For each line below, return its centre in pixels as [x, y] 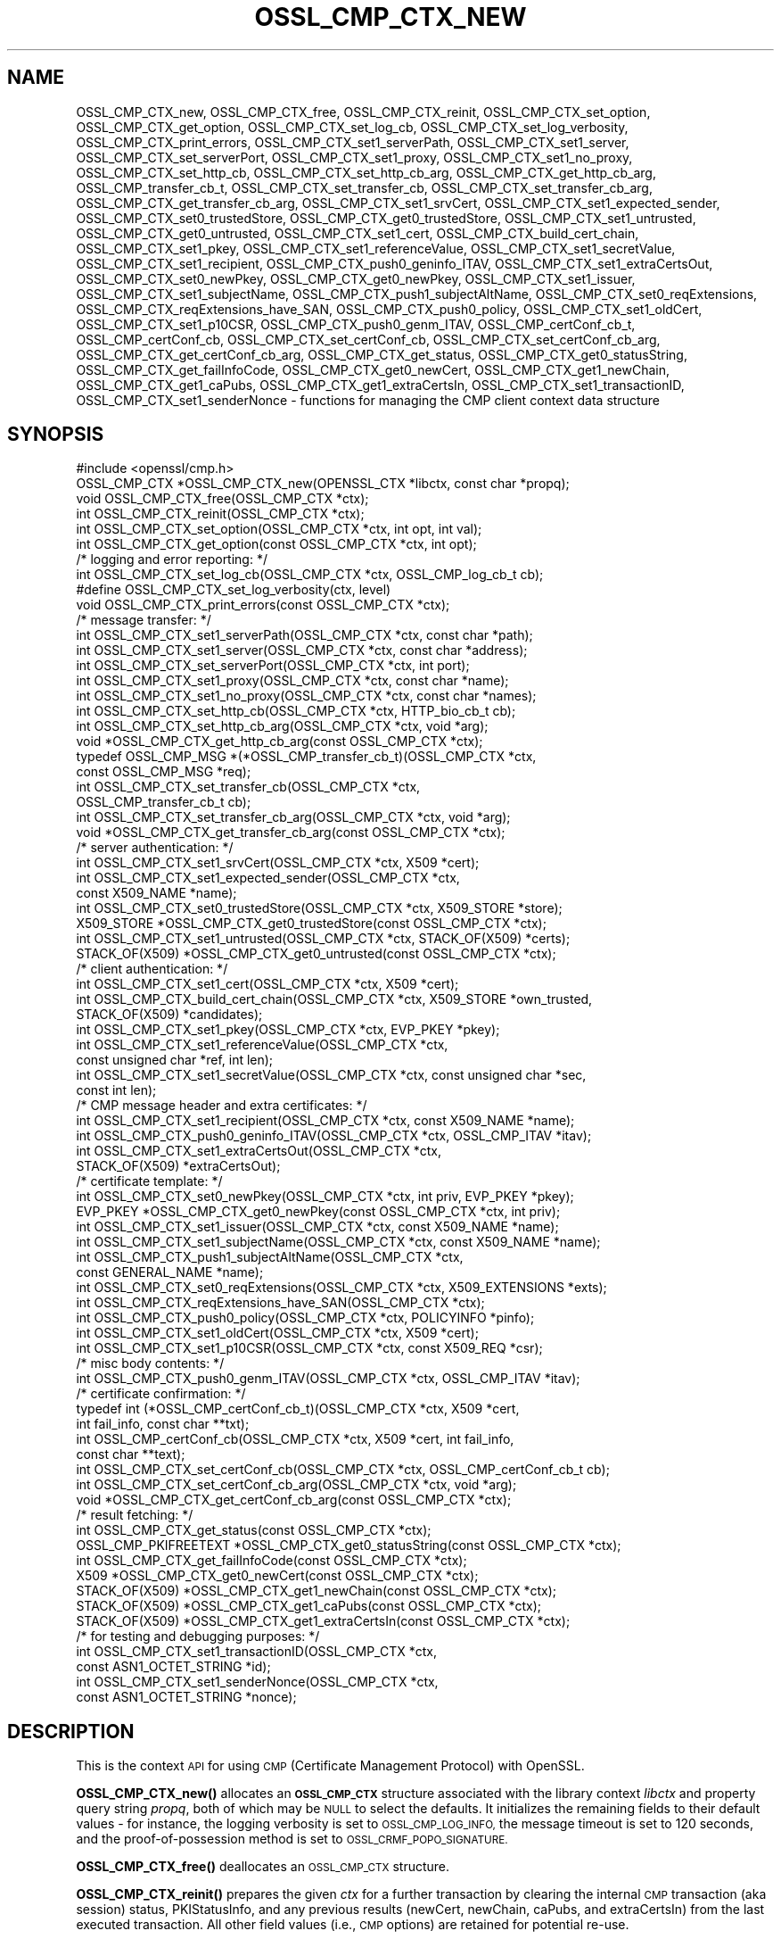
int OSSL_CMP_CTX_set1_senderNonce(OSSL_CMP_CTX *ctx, [257, 1682]
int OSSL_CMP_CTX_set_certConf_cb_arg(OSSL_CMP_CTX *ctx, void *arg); [296, 1485]
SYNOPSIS [56, 435]
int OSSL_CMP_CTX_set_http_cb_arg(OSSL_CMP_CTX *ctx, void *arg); [282, 726]
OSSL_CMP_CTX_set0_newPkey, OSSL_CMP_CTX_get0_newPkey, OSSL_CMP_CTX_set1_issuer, [356, 278]
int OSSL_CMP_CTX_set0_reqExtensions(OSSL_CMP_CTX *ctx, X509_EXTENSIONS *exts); [341, 1288]
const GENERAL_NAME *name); [170, 1272]
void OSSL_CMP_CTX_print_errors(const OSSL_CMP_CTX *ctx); [263, 605]
